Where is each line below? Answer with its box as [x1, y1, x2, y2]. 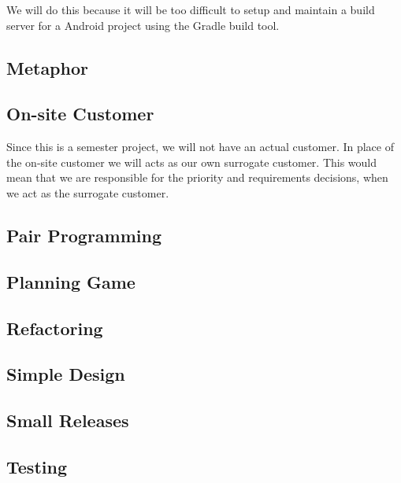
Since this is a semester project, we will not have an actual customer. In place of [6, 138, 394, 155]
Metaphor [6, 55, 88, 79]
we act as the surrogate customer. [6, 184, 169, 201]
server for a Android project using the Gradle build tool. [6, 17, 280, 33]
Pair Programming [6, 223, 162, 247]
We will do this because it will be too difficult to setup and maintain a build [6, 2, 375, 17]
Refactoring [6, 315, 103, 340]
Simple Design [6, 362, 125, 386]
